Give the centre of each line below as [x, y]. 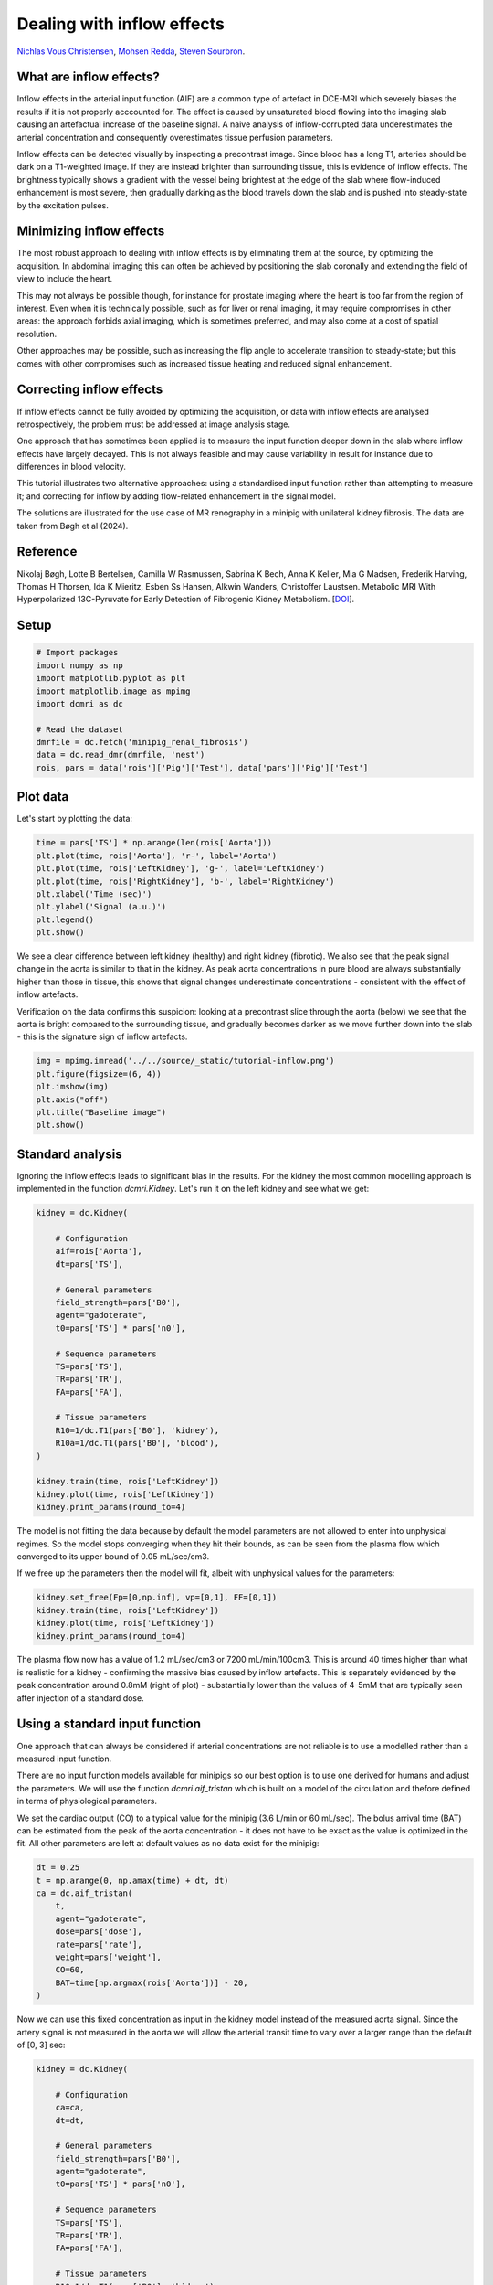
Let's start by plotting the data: [74, 819]
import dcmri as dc [79, 703]
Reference [47, 552]
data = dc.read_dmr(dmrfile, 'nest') [121, 755]
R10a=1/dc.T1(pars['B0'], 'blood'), [137, 1443]
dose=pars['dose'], [99, 1932]
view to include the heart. [65, 279]
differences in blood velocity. [72, 467]
